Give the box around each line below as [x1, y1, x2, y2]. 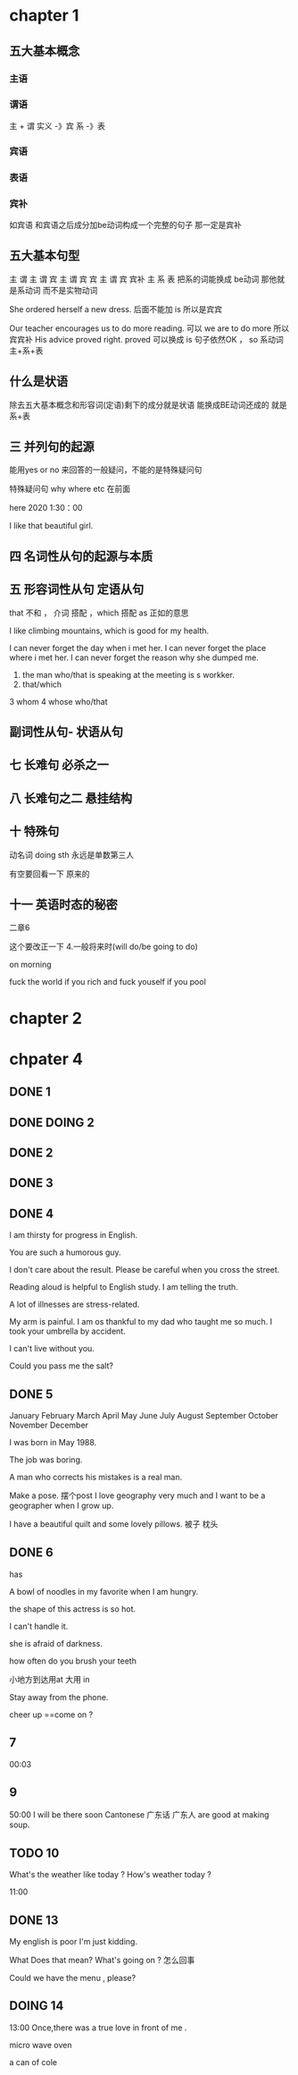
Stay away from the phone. [9, 1691, 109, 1702]
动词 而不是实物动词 [24, 284, 98, 295]
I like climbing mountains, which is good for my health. [9, 625, 210, 636]
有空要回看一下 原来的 [9, 868, 90, 879]
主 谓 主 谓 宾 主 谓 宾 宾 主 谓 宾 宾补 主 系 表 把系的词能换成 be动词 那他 [9, 274, 277, 284]
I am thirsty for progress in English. [9, 1230, 138, 1241]
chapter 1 [9, 5, 79, 26]
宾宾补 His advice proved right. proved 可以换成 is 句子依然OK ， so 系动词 [9, 334, 284, 344]
